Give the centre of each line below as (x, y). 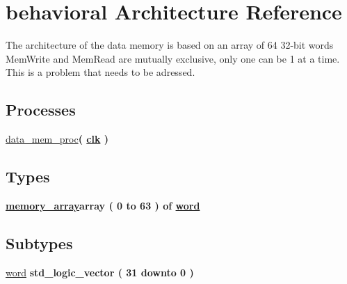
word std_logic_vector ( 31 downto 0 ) (100, 272)
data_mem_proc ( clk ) (57, 139)
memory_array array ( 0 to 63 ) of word (103, 205)
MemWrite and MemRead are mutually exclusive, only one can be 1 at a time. (173, 58)
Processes (41, 110)
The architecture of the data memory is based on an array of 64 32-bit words (170, 45)
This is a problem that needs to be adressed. (100, 72)
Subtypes (39, 243)
